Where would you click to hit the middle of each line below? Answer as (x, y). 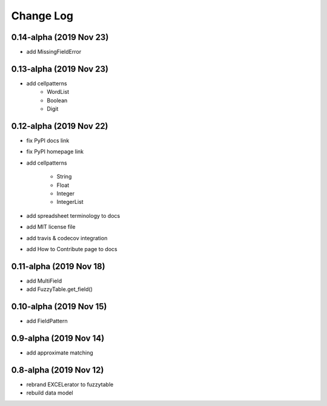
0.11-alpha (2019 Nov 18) (58, 266)
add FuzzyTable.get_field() (60, 289)
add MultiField (44, 281)
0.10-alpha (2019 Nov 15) (59, 306)
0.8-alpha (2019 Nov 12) (58, 370)
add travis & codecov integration (67, 238)
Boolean (57, 100)
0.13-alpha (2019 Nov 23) (60, 69)
